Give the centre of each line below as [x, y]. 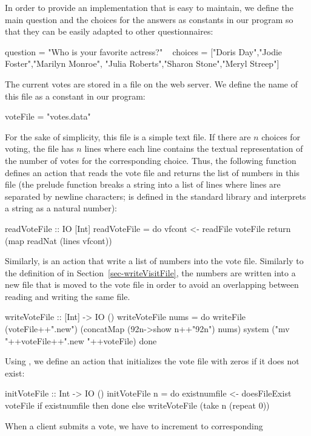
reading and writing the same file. [68, 296]
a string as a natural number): [61, 208]
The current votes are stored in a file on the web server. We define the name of [152, 83]
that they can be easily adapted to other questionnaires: [109, 31]
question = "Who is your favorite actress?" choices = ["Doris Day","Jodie [144, 51]
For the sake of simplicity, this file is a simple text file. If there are [128, 136]
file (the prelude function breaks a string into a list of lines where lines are [143, 184]
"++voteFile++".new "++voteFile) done [81, 340]
